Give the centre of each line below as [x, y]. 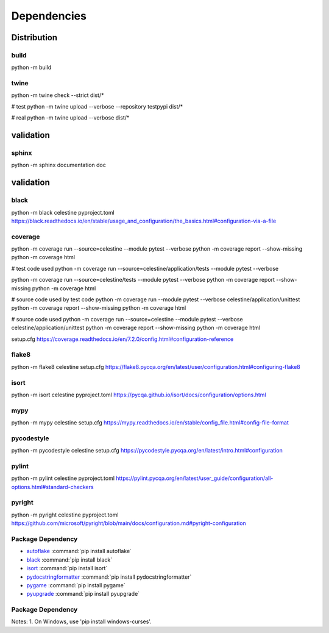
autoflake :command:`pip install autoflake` [79, 551]
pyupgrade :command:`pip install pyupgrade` [83, 594]
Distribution [34, 38]
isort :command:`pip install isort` [67, 568]
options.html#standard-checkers [52, 487]
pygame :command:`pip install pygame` [76, 585]
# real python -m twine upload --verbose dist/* [70, 118]
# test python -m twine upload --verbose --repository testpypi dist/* [97, 106]
